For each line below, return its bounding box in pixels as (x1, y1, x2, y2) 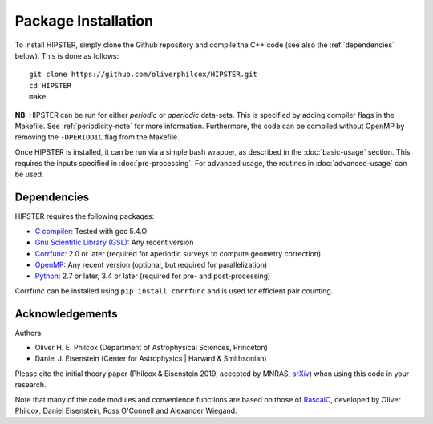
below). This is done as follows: (14, 50, 119, 60)
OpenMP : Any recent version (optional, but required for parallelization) (34, 260, 268, 269)
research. (14, 380, 47, 390)
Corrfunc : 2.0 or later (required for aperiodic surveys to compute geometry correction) (34, 248, 322, 258)
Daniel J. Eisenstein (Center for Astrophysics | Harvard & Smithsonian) (34, 353, 268, 364)
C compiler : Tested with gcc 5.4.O (34, 226, 148, 236)
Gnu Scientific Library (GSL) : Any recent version (34, 237, 194, 248)
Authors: (14, 328, 43, 337)
